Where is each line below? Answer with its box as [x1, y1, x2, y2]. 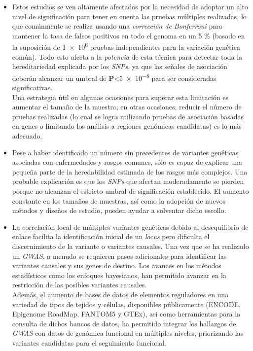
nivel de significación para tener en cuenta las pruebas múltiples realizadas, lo [12, 11, 247, 21]
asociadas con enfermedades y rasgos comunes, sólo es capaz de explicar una [12, 157, 242, 167]
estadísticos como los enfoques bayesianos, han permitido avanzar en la [12, 270, 226, 280]
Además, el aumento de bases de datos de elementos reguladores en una [12, 289, 229, 299]
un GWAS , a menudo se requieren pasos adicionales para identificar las [12, 250, 227, 261]
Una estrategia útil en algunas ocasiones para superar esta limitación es [12, 92, 228, 102]
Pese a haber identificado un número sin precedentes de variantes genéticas [12, 147, 239, 157]
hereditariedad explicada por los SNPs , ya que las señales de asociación [12, 61, 227, 71]
